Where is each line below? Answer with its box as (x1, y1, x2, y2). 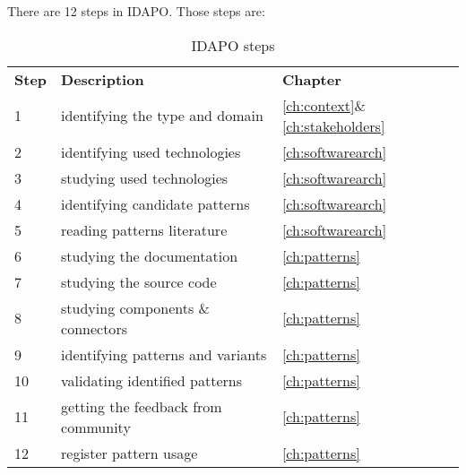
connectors (61, 317, 127, 339)
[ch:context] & (281, 94, 366, 116)
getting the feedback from (61, 395, 222, 417)
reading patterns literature (61, 219, 228, 240)
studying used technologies (61, 167, 229, 188)
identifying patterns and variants (61, 343, 267, 365)
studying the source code (61, 271, 217, 292)
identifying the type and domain (61, 105, 263, 126)
